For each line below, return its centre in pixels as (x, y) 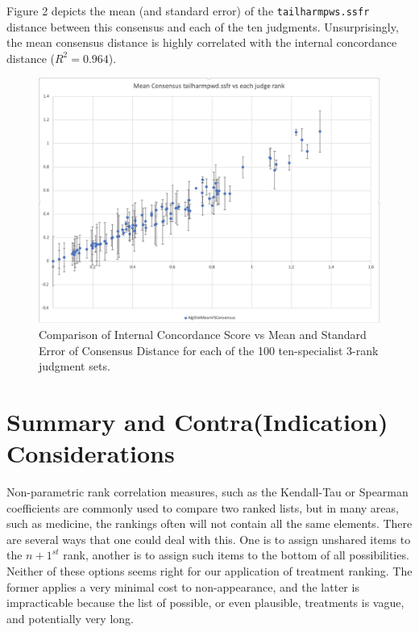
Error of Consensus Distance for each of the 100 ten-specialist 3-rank (209, 350)
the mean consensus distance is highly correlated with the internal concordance (202, 42)
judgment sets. (75, 366)
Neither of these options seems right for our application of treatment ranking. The (209, 571)
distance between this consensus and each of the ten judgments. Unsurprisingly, (203, 26)
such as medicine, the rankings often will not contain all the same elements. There (209, 523)
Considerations (91, 453)
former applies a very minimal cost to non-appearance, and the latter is (183, 586)
